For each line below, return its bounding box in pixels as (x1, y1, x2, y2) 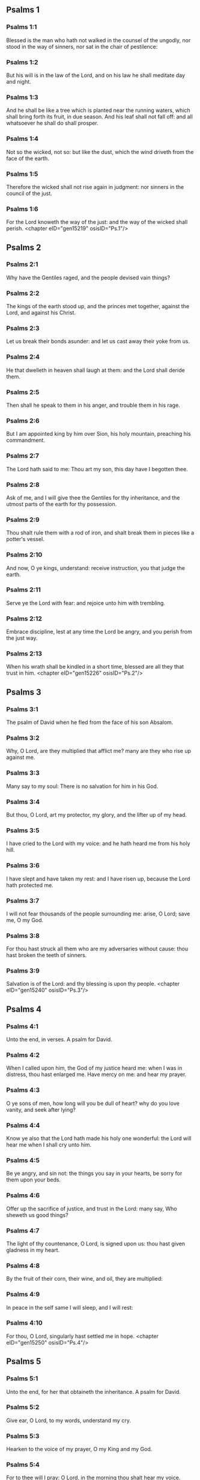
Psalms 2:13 (6, 649, 43, 658)
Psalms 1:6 (6, 205, 38, 213)
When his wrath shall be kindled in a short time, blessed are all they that (6, 663, 184, 670)
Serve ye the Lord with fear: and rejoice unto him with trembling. (6, 599, 165, 607)
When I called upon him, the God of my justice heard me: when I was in (6, 1065, 183, 1072)
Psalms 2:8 (6, 480, 40, 489)
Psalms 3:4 (6, 797, 40, 806)
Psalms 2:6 (6, 416, 40, 425)
